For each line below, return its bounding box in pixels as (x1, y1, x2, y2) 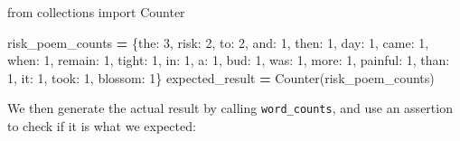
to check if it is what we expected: (7, 117, 196, 136)
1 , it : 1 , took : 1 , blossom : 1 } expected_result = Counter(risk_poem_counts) (7, 68, 435, 87)
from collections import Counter (7, 3, 185, 21)
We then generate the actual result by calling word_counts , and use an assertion (7, 99, 453, 117)
